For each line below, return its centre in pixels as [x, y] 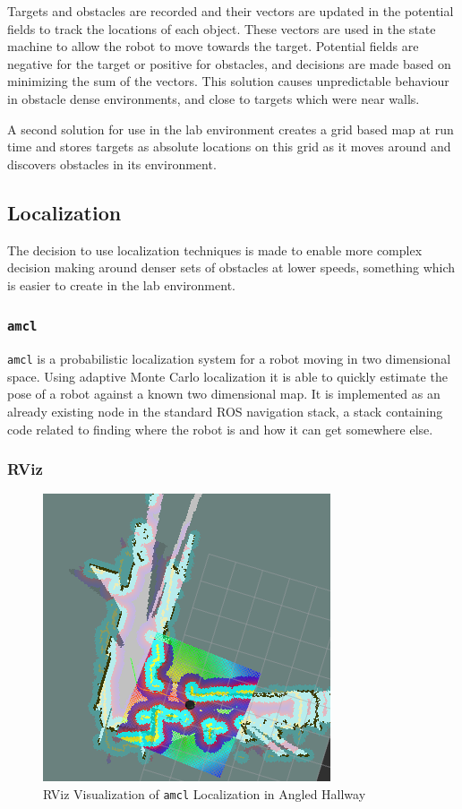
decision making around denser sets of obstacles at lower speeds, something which [231, 267]
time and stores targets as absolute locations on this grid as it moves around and [229, 146]
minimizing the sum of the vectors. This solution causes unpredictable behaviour [228, 81]
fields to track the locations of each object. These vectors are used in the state [222, 28]
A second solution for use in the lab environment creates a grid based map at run [231, 129]
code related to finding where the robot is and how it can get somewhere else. [220, 429]
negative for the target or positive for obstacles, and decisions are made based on [229, 63]
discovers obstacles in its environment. [112, 164]
